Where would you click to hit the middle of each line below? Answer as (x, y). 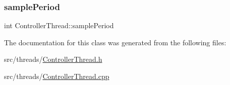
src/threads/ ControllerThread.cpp (57, 76)
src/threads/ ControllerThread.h (53, 59)
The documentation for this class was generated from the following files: (115, 42)
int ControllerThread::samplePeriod (59, 25)
